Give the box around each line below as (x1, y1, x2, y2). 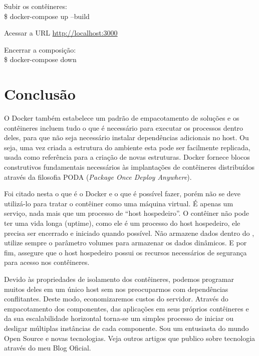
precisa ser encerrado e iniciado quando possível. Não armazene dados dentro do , (4, 227, 254, 238)
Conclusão (4, 84, 76, 104)
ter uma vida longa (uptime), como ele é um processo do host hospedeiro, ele (4, 218, 240, 228)
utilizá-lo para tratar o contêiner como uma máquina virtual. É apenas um (4, 198, 233, 208)
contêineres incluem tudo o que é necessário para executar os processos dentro (4, 122, 243, 133)
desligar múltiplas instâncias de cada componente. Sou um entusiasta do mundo (4, 322, 249, 333)
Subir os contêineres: (4, 1, 67, 11)
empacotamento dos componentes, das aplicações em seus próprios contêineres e (4, 303, 249, 313)
